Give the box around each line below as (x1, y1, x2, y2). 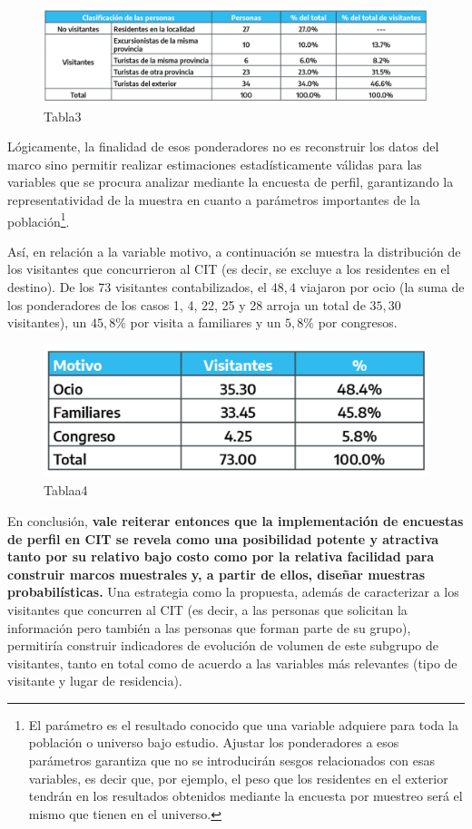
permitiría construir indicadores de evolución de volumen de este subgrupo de (7, 636, 439, 655)
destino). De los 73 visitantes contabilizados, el (7, 278, 268, 296)
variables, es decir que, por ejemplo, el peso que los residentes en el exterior (28, 768, 448, 787)
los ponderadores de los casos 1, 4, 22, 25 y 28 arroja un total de (7, 295, 366, 314)
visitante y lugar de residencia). (7, 671, 182, 690)
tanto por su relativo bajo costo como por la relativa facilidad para (7, 547, 435, 566)
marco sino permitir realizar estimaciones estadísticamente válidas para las (7, 154, 422, 173)
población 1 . (7, 209, 70, 230)
